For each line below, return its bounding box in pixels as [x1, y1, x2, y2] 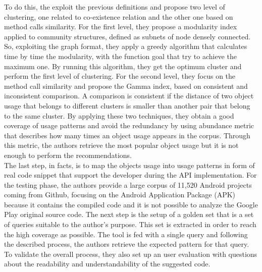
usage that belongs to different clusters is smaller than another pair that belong [4, 100, 250, 111]
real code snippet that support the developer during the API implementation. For [4, 170, 257, 180]
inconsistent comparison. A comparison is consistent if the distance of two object [4, 90, 254, 101]
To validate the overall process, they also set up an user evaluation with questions [4, 248, 257, 259]
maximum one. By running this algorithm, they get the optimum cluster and [4, 61, 242, 71]
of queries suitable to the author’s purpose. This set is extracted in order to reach [4, 219, 256, 230]
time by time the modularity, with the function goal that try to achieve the [4, 50, 237, 61]
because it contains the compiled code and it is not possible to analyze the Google [4, 199, 258, 209]
